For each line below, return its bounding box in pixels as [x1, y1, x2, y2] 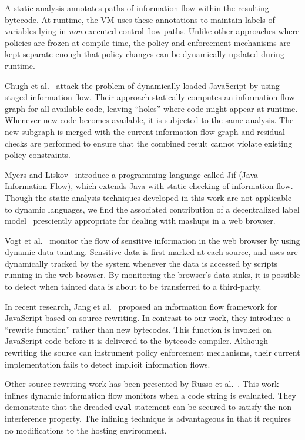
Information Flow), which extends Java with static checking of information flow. [5, 180, 293, 192]
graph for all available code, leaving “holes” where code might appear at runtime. [5, 102, 298, 114]
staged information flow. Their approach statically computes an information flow [5, 91, 295, 103]
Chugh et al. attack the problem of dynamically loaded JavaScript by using [5, 79, 280, 91]
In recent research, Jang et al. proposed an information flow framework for [5, 300, 277, 312]
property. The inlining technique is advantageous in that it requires [49, 412, 291, 425]
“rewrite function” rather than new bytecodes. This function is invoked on [5, 323, 272, 335]
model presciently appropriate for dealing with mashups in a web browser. [5, 214, 276, 227]
